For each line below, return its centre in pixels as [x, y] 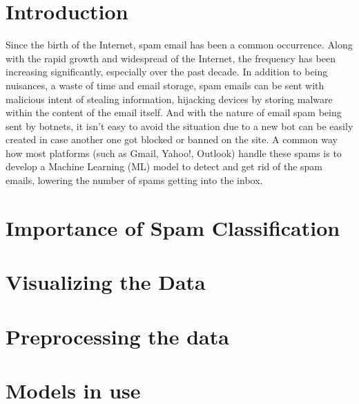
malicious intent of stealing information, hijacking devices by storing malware [169, 99]
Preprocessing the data [117, 336]
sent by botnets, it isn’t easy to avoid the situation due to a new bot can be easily [179, 126]
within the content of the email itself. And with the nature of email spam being [174, 112]
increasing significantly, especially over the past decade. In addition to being [167, 72]
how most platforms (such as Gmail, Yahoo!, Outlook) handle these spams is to [174, 153]
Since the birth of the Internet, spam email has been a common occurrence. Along [179, 45]
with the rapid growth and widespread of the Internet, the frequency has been [171, 58]
